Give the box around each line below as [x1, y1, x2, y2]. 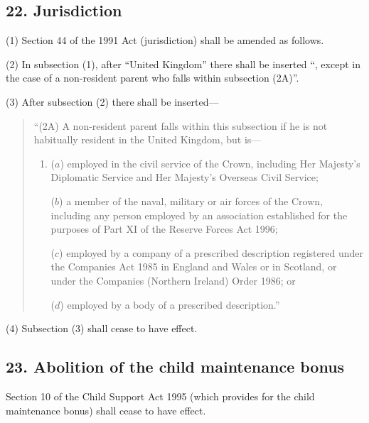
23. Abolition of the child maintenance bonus [6, 356, 345, 378]
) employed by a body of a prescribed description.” [60, 297, 280, 312]
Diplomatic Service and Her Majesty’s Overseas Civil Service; [50, 170, 319, 185]
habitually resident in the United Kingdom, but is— [33, 132, 262, 147]
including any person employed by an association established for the [50, 207, 348, 222]
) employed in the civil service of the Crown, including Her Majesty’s [60, 155, 360, 170]
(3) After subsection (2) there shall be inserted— [6, 94, 219, 109]
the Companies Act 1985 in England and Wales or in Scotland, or [50, 259, 337, 274]
